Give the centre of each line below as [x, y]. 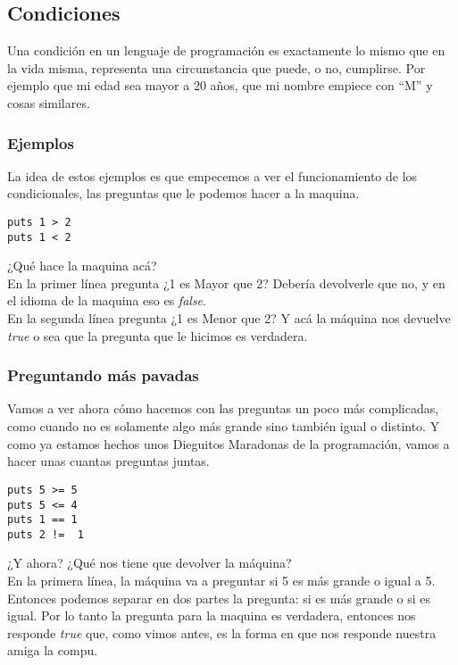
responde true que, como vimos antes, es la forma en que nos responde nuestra [222, 632]
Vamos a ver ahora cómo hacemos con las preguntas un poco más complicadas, [223, 408]
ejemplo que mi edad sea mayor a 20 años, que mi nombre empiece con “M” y [220, 85]
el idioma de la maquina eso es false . [107, 300]
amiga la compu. [53, 650]
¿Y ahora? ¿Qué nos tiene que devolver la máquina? [150, 563]
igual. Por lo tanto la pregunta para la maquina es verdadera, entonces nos [212, 615]
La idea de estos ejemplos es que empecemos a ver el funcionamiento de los [212, 175]
